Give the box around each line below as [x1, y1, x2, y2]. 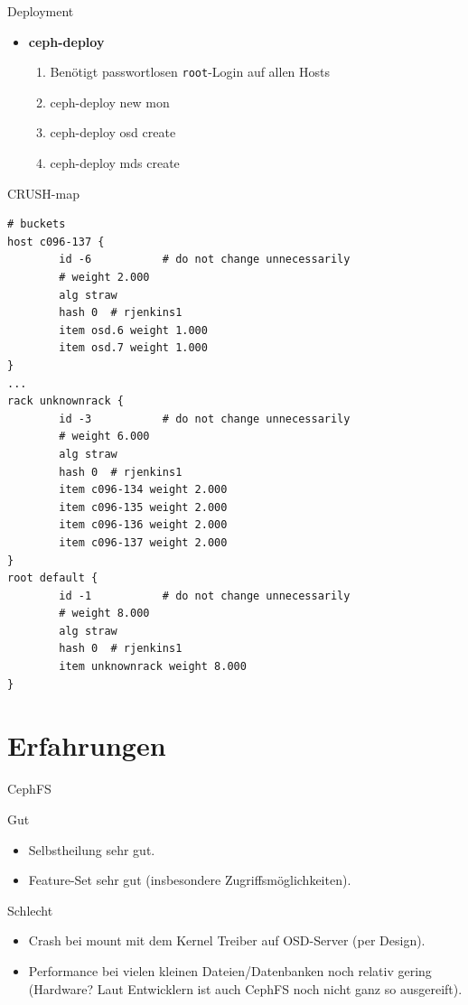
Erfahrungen [7, 727, 166, 764]
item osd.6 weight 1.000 [59, 323, 208, 337]
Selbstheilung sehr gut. [28, 840, 155, 859]
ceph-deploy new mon [50, 92, 170, 111]
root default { [7, 572, 98, 585]
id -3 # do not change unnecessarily [59, 412, 351, 425]
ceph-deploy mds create [50, 154, 180, 172]
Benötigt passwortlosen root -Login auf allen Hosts [50, 62, 331, 81]
